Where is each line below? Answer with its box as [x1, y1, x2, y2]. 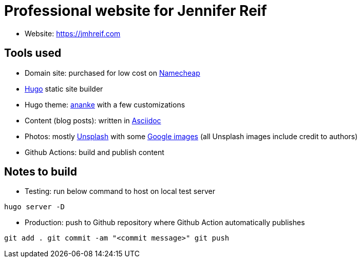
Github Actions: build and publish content [25, 147, 164, 157]
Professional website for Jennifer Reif [4, 2, 267, 19]
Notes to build [4, 165, 77, 179]
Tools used [4, 47, 62, 60]
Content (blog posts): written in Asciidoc [25, 116, 161, 125]
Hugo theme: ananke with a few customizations [25, 100, 185, 109]
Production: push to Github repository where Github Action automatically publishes [25, 218, 305, 227]
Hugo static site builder [25, 84, 103, 93]
